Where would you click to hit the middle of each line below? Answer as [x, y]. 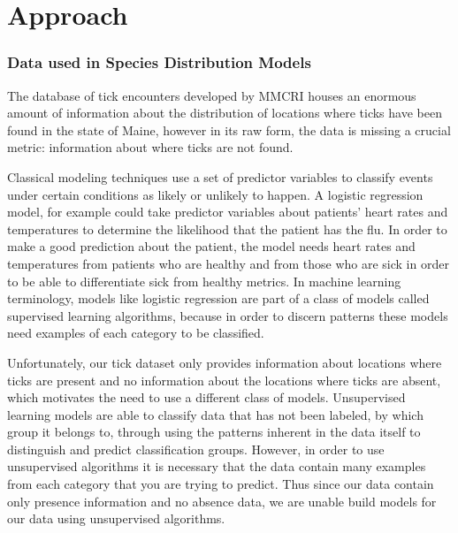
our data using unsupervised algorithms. [116, 518]
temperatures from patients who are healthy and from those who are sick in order [228, 263]
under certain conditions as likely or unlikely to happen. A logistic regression [215, 194]
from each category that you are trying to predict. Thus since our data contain [221, 484]
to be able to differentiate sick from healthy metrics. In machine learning [204, 281]
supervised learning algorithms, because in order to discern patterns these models [228, 315]
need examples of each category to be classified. [136, 333]
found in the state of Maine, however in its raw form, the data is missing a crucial [229, 129]
